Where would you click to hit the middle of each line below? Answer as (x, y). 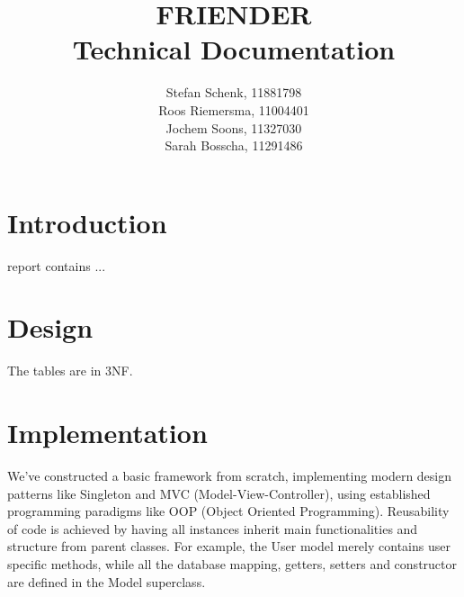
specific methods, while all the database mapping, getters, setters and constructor (232, 564)
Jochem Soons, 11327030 (234, 127)
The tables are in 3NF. (70, 371)
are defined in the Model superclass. (107, 581)
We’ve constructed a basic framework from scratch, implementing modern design (230, 476)
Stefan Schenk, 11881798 (234, 92)
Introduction (87, 222)
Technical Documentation (234, 49)
